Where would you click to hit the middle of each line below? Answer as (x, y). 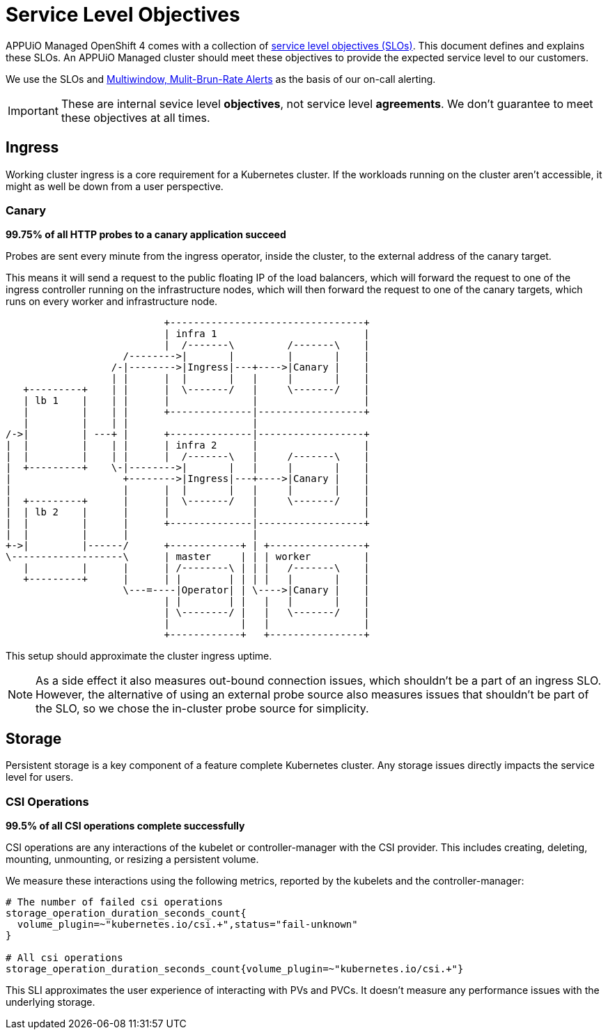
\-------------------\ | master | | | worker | (188, 557)
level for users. (40, 777)
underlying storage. (50, 1002)
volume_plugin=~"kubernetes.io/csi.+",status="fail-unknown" (187, 924)
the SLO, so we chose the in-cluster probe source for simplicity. (202, 709)
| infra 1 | (267, 334)
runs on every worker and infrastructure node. (112, 302)
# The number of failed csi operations (114, 902)
